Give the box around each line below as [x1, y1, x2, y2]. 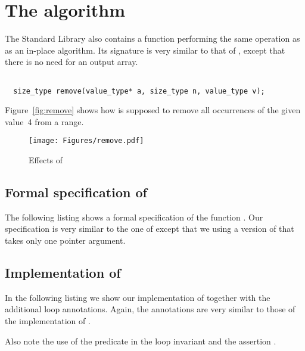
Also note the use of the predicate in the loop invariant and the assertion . [5, 334, 276, 347]
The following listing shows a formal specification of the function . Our [5, 210, 263, 223]
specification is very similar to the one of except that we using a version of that [5, 222, 294, 235]
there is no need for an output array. [5, 55, 138, 68]
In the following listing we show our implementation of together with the [5, 291, 270, 303]
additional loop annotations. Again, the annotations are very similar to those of [5, 303, 295, 315]
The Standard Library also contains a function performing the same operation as [5, 32, 300, 45]
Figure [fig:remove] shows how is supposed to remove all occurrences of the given [5, 104, 301, 116]
